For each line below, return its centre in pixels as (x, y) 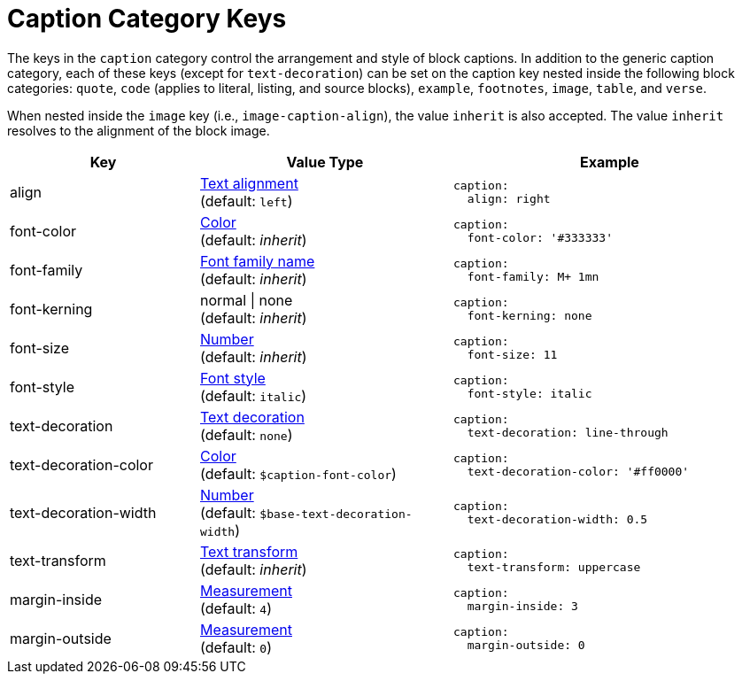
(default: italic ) (254, 395)
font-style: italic (529, 393)
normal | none (247, 300)
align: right (509, 198)
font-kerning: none (529, 315)
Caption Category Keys (147, 19)
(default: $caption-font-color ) (298, 473)
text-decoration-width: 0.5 (557, 519)
